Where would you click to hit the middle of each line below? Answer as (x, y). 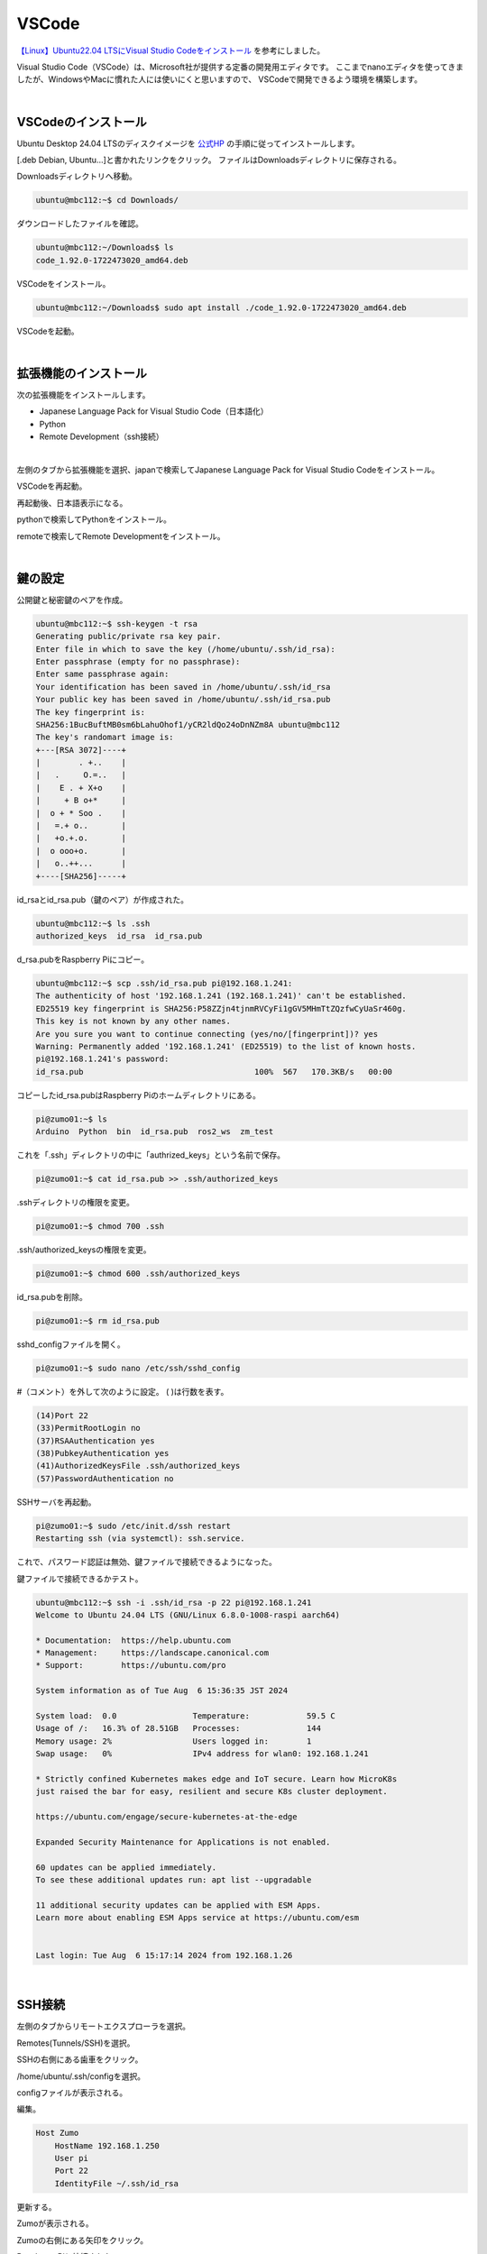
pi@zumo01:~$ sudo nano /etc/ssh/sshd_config (138, 1368)
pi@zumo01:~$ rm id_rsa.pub (97, 1320)
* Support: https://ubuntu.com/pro (131, 1665)
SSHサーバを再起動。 (56, 1502)
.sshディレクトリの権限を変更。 (76, 1202)
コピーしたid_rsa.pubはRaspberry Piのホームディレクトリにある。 (139, 1095)
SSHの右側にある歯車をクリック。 (80, 2059)
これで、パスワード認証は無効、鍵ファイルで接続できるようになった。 (147, 1562)
